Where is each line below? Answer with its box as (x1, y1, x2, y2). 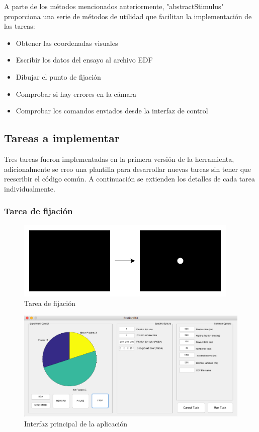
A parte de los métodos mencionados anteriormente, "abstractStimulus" (4, 1, 224, 11)
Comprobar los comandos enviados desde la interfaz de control (16, 105, 208, 116)
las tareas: (4, 21, 35, 31)
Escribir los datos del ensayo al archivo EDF (16, 54, 153, 65)
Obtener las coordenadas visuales (16, 37, 118, 48)
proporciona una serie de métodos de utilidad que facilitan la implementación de (4, 11, 252, 21)
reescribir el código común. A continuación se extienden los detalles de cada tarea (4, 173, 255, 184)
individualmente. (4, 183, 55, 194)
